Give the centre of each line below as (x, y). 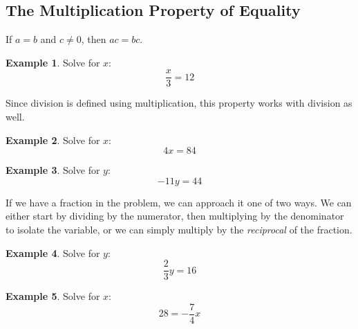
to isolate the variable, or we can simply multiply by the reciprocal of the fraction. (179, 230)
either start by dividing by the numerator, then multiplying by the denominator (175, 216)
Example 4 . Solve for (53, 252)
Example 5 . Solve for (53, 296)
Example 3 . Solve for (53, 170)
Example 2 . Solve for (53, 140)
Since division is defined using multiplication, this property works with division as (179, 103)
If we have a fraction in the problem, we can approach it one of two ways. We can (179, 202)
